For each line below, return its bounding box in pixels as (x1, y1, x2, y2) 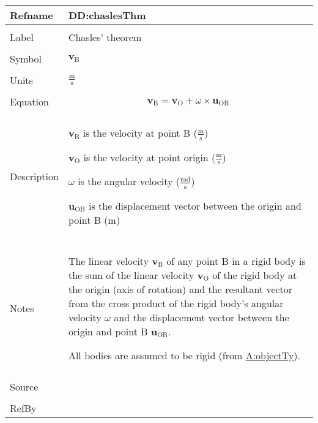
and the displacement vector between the (114, 310, 289, 324)
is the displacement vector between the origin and (89, 198, 301, 213)
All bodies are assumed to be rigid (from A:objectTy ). (68, 348, 301, 362)
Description (10, 169, 59, 183)
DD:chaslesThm (68, 8, 146, 22)
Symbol (10, 51, 42, 66)
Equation (10, 94, 49, 109)
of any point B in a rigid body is (166, 253, 306, 268)
